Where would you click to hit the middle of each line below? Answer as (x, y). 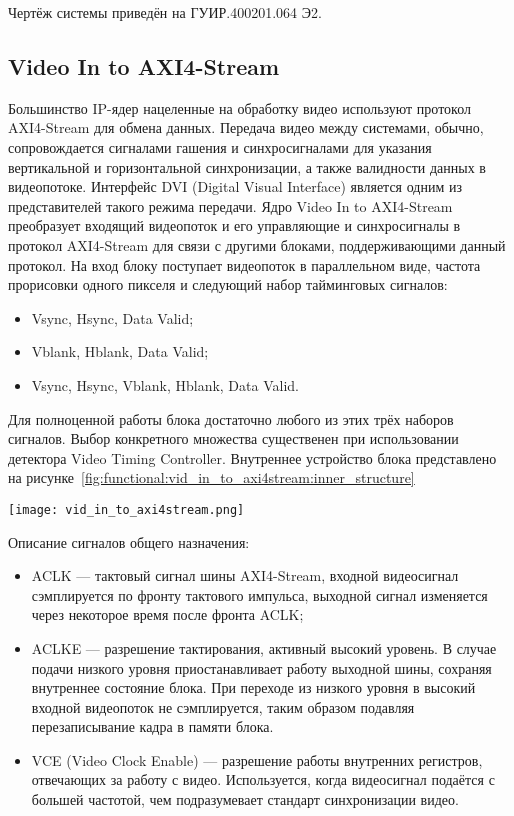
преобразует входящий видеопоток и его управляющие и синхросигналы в (234, 225)
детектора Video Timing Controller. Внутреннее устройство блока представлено (252, 457)
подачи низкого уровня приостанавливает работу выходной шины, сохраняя (261, 667)
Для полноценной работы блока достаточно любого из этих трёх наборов (231, 418)
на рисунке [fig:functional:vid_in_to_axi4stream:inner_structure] (211, 477)
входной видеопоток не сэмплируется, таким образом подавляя (223, 706)
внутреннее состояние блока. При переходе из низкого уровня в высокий (253, 687)
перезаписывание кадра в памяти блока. (152, 726)
